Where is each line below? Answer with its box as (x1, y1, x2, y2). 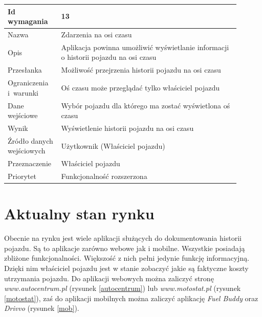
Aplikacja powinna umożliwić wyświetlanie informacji (61, 41, 229, 52)
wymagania (8, 16, 48, 27)
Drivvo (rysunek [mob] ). (4, 303, 79, 313)
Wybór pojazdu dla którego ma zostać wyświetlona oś (61, 100, 230, 110)
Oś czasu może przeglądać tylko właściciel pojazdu (61, 82, 220, 93)
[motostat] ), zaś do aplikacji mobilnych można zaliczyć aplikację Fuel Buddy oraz (4, 292, 258, 303)
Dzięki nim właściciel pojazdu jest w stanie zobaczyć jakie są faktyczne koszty (4, 263, 249, 274)
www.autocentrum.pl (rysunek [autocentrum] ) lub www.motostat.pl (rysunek (4, 283, 241, 293)
